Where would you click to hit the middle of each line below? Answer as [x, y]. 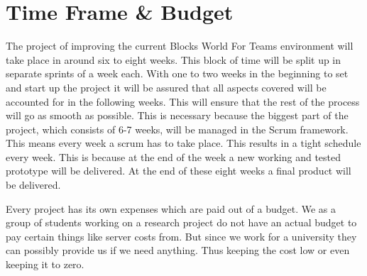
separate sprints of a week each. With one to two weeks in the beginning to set [177, 73]
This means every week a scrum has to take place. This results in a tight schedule [183, 143]
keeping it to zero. [45, 264]
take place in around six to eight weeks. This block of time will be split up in [174, 59]
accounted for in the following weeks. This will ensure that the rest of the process [183, 101]
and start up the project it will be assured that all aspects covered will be [166, 87]
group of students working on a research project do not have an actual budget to [181, 222]
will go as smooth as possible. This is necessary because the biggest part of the [177, 115]
